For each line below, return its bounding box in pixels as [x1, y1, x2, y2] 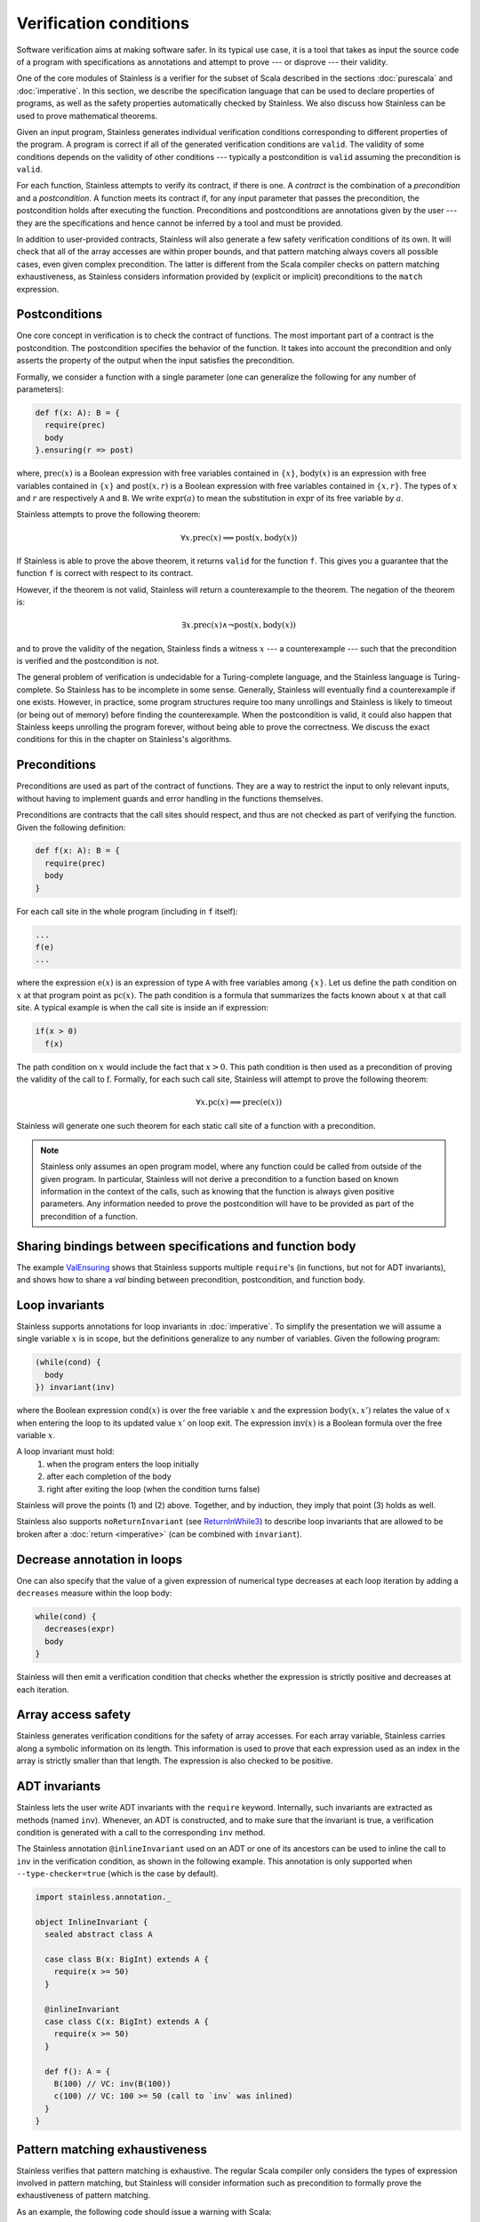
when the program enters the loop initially [46, 1459, 199, 1469]
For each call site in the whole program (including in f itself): [16, 906, 239, 916]
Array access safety [16, 1707, 132, 1722]
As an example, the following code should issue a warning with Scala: [16, 2206, 272, 2217]
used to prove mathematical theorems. [16, 110, 158, 121]
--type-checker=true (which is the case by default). [16, 1868, 219, 1879]
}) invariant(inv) [35, 1382, 116, 1393]
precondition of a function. [40, 1211, 138, 1221]
